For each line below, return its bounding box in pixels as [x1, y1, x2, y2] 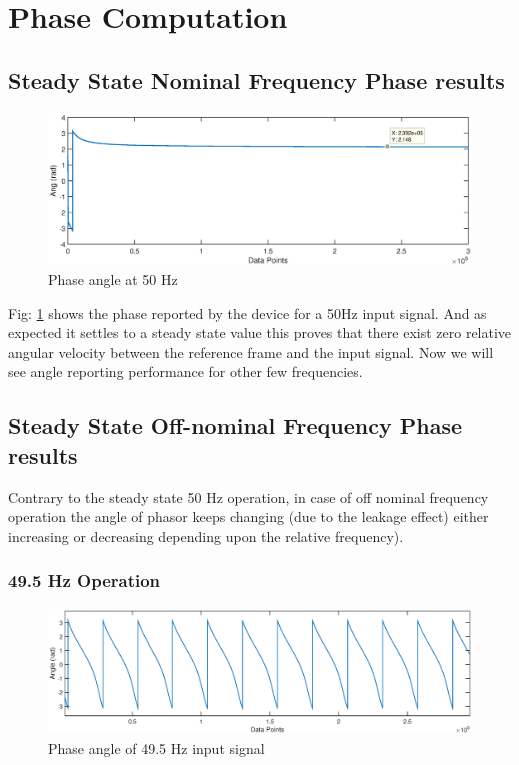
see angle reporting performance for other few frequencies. [8, 361, 363, 382]
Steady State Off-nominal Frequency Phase [8, 410, 462, 441]
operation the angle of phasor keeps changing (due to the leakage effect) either [8, 506, 489, 527]
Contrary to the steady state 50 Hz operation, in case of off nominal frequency [8, 486, 489, 507]
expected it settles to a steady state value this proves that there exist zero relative [8, 322, 512, 343]
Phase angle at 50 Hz [48, 268, 178, 289]
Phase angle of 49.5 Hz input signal [48, 737, 265, 758]
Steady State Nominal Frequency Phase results [8, 64, 505, 95]
